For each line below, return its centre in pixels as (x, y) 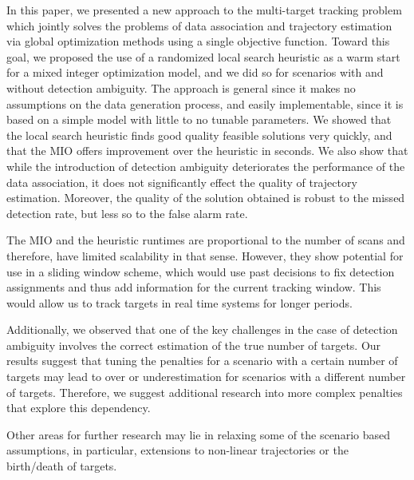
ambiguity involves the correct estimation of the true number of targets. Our (194, 345)
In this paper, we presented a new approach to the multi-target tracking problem (204, 10)
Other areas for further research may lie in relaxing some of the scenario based (198, 434)
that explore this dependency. (79, 408)
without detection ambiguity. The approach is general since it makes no (181, 87)
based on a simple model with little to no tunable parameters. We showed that (199, 119)
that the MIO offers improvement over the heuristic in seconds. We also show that (207, 151)
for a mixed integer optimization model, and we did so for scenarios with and (195, 72)
